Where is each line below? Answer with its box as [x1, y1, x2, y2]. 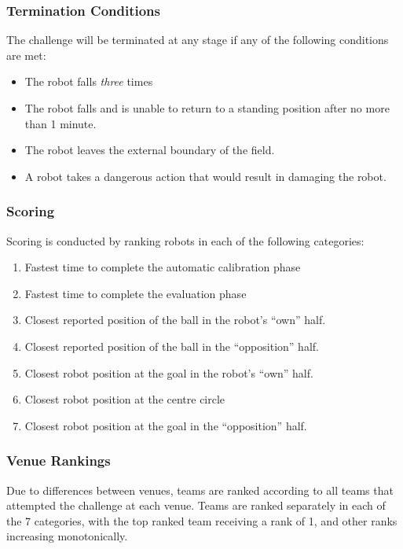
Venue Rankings [6, 451, 111, 470]
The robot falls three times [24, 73, 153, 90]
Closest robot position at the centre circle [24, 391, 225, 407]
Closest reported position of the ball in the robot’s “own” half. [24, 311, 326, 328]
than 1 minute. [24, 115, 97, 131]
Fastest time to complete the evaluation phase [24, 285, 247, 301]
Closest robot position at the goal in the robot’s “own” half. [24, 364, 313, 381]
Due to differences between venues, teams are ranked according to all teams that [6, 481, 394, 498]
